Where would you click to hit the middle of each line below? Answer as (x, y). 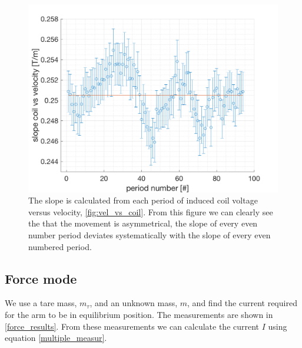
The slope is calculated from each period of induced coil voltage (143, 200)
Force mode (41, 278)
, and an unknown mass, (134, 303)
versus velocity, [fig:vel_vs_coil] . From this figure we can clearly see (151, 211)
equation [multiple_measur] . (56, 338)
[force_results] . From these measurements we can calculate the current (132, 326)
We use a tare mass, (41, 303)
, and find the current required (242, 303)
